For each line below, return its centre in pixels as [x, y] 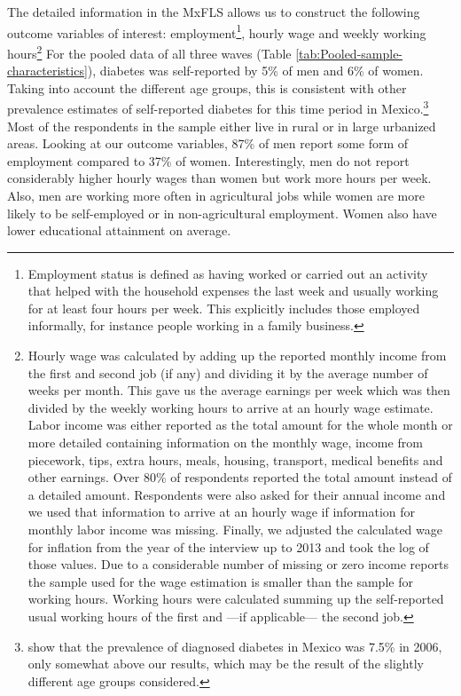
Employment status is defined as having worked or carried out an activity [228, 273]
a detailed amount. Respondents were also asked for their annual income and [237, 494]
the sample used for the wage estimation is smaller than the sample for [220, 581]
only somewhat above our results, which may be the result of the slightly [226, 664]
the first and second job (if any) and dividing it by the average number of [228, 372]
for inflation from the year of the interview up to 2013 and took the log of [228, 546]
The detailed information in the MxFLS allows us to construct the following [214, 12]
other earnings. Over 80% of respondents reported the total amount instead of [240, 477]
